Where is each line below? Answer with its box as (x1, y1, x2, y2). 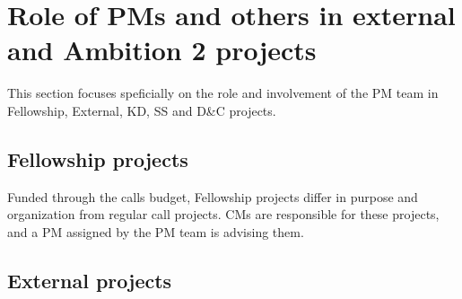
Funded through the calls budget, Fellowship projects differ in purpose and (7, 187, 418, 206)
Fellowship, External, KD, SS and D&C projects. (7, 101, 276, 119)
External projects (7, 266, 172, 294)
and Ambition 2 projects (7, 31, 317, 68)
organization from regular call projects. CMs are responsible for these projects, (7, 205, 440, 224)
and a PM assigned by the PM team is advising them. (7, 222, 304, 241)
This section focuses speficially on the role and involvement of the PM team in (7, 84, 439, 102)
